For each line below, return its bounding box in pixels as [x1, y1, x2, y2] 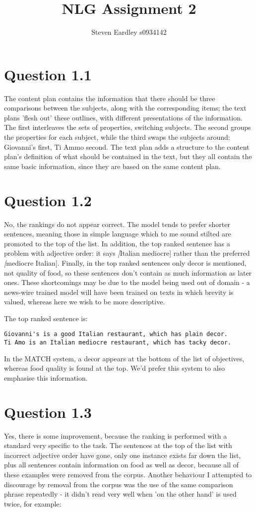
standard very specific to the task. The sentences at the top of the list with [4, 440, 232, 451]
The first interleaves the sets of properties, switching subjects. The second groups [4, 122, 251, 132]
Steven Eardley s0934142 [91, 27, 167, 37]
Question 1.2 [4, 190, 92, 210]
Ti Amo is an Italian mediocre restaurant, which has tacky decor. [4, 339, 232, 346]
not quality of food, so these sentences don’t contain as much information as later [4, 267, 252, 278]
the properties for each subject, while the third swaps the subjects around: [4, 132, 230, 142]
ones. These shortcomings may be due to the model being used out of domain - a [4, 277, 250, 287]
